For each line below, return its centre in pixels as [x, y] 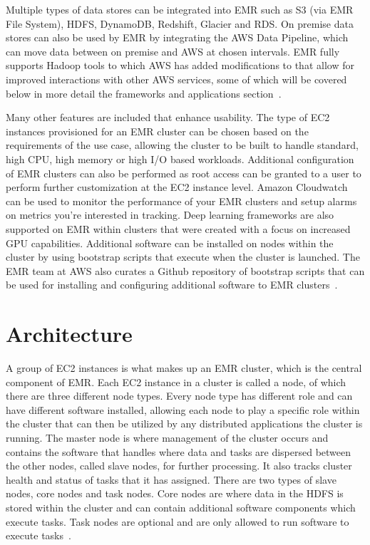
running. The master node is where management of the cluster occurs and [167, 437]
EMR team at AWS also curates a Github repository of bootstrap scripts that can [185, 270]
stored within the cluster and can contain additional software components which [181, 507]
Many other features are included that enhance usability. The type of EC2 [168, 117]
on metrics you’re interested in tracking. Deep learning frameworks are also [170, 215]
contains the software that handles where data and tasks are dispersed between [179, 451]
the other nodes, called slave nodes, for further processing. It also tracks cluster [179, 466]
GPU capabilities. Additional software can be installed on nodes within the [170, 243]
